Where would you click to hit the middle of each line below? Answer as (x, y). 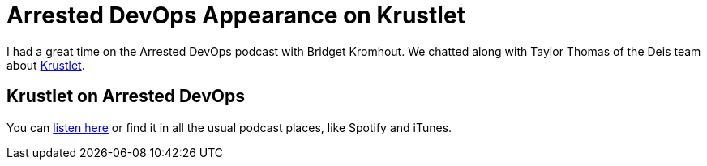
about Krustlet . (46, 65)
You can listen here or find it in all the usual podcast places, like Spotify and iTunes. (229, 127)
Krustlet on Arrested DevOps (126, 96)
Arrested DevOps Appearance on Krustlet (236, 15)
